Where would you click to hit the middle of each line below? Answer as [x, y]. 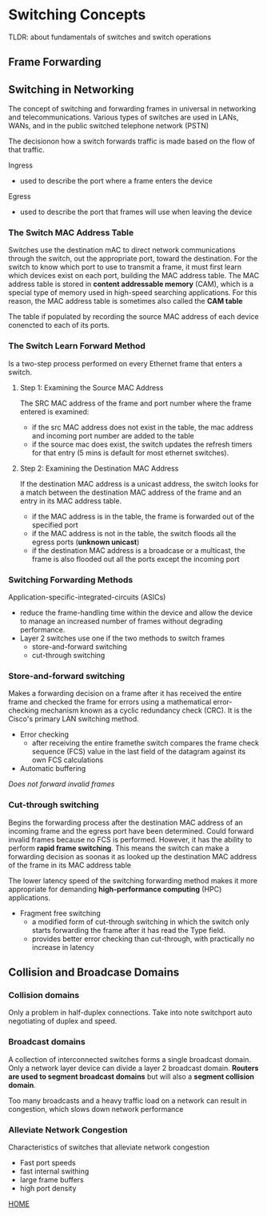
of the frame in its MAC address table [70, 865]
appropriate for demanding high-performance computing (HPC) [115, 889]
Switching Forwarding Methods [71, 580]
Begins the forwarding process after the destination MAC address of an [126, 822]
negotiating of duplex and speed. [63, 1021]
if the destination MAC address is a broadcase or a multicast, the [138, 550]
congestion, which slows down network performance [96, 1109]
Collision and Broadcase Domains [94, 973]
